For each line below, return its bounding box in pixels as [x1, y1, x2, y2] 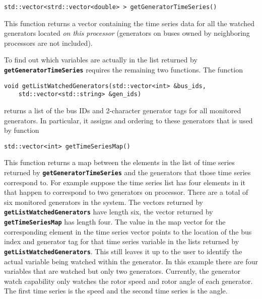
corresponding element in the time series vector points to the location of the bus [4, 226, 252, 237]
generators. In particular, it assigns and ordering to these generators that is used [4, 115, 253, 125]
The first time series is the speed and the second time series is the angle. [4, 285, 228, 296]
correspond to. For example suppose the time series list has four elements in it [4, 177, 245, 187]
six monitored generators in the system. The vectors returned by [4, 196, 203, 207]
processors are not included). [4, 37, 93, 48]
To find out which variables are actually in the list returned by [4, 54, 198, 65]
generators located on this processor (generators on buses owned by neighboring [4, 28, 250, 38]
